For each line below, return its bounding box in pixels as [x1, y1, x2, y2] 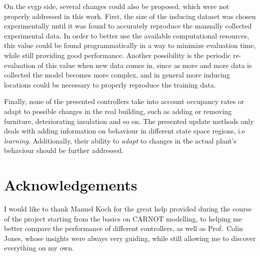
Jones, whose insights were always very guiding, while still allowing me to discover [4, 232, 256, 243]
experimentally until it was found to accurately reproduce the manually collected [4, 20, 252, 31]
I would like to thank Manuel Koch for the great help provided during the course [4, 203, 252, 214]
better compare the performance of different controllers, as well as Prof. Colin [4, 223, 243, 233]
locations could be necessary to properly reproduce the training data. [4, 79, 216, 89]
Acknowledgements [4, 174, 137, 195]
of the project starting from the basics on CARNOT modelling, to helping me [4, 213, 242, 223]
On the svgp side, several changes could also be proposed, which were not [4, 1, 229, 11]
